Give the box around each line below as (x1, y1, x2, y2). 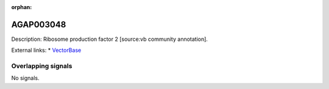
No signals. (11, 74, 40, 82)
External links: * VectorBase (11, 46, 82, 54)
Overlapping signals (11, 62, 73, 70)
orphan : (11, 4, 32, 10)
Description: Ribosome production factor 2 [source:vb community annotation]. (11, 35, 208, 43)
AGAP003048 (11, 19, 66, 30)
